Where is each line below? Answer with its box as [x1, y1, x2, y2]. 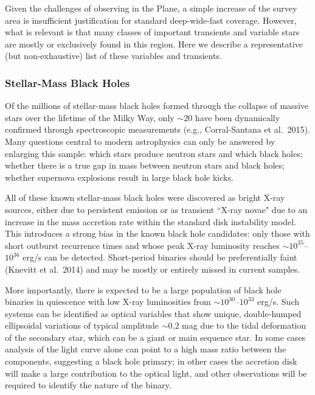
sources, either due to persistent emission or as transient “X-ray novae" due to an [5, 203, 308, 215]
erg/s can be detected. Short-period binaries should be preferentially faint [22, 251, 297, 264]
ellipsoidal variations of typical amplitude [5, 319, 159, 332]
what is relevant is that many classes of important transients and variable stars [5, 26, 300, 38]
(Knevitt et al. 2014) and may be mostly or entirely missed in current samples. [5, 262, 300, 275]
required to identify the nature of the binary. [5, 379, 171, 391]
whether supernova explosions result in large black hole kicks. [5, 170, 234, 183]
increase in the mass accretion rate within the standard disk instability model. [5, 215, 296, 228]
